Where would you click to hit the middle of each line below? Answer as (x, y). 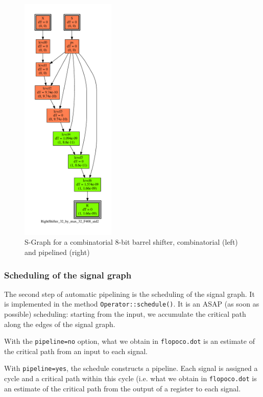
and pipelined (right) (57, 252)
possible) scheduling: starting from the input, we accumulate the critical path (125, 314)
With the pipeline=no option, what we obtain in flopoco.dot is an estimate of (129, 341)
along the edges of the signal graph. (60, 324)
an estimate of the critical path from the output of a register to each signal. (123, 388)
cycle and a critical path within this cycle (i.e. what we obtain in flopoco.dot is (130, 378)
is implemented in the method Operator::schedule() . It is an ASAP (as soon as (132, 304)
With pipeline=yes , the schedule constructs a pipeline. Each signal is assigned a (131, 368)
